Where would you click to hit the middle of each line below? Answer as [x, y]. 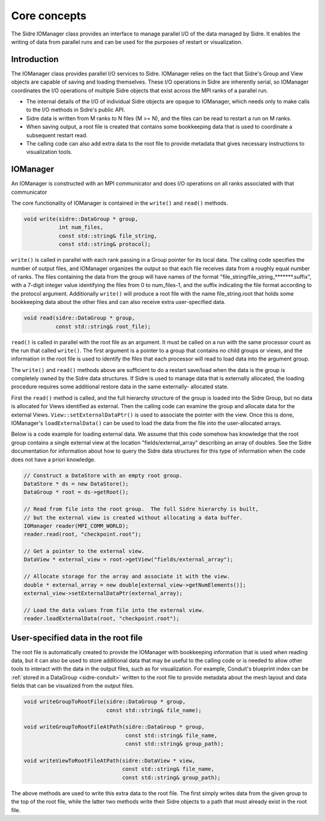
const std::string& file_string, [108, 236]
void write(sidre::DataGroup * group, [81, 219]
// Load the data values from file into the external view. [114, 610]
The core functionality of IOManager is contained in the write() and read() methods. [119, 203]
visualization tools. [49, 152]
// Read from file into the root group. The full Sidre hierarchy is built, [141, 509]
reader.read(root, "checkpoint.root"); [82, 534]
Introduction [35, 59]
